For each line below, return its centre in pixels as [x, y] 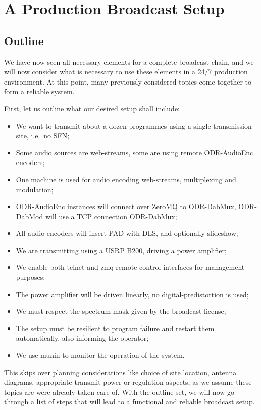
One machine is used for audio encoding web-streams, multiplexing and [126, 179]
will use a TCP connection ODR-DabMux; [111, 216]
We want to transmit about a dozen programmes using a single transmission [134, 125]
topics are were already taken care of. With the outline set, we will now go [119, 392]
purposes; [31, 277]
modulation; [35, 189]
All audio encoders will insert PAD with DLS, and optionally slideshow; [127, 233]
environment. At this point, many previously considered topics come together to [128, 81]
